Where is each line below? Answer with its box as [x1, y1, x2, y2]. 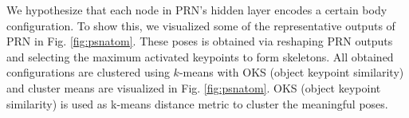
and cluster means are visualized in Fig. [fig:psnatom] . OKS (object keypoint [6, 79, 381, 96]
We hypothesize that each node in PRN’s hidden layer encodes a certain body [6, 2, 387, 18]
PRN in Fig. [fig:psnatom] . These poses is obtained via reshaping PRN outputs [6, 33, 393, 49]
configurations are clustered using [6, 64, 170, 81]
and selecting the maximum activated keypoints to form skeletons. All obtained [6, 48, 394, 65]
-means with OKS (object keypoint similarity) [179, 64, 404, 81]
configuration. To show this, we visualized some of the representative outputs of [6, 17, 395, 33]
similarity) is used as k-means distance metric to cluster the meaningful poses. [6, 95, 388, 112]
